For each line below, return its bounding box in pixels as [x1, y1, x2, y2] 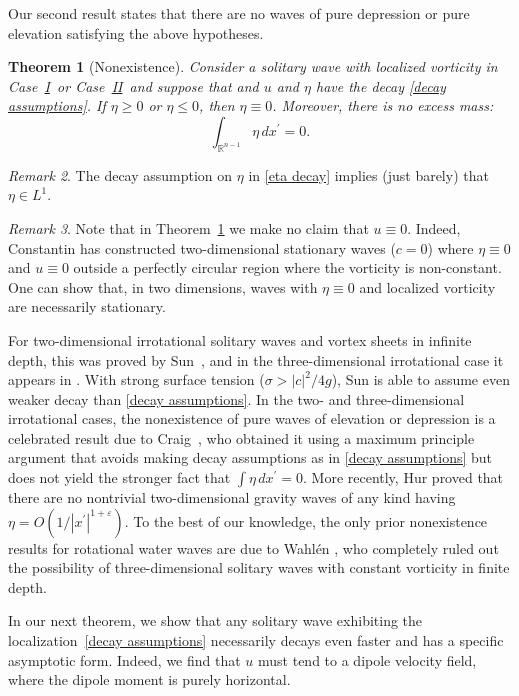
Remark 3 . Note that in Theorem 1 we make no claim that [8, 217, 369, 238]
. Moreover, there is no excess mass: [272, 95, 494, 116]
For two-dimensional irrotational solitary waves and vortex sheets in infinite [8, 329, 472, 350]
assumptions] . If [8, 95, 106, 116]
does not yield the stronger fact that [8, 467, 231, 488]
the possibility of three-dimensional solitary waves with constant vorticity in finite [8, 557, 510, 578]
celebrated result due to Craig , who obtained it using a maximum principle [8, 427, 475, 448]
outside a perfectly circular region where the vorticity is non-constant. [73, 257, 502, 278]
